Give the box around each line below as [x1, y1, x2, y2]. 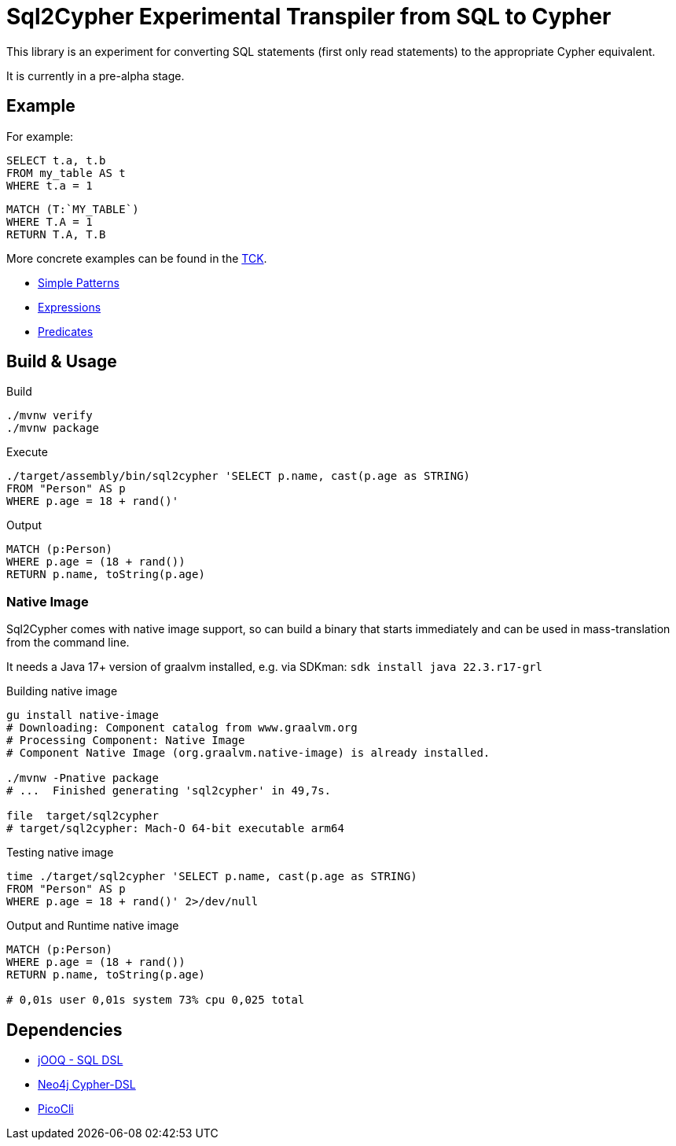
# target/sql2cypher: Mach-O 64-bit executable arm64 [6, 822, 344, 835]
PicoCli [38, 1102, 74, 1116]
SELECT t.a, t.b [6, 153, 106, 167]
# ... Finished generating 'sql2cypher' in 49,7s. [6, 784, 332, 798]
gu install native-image [6, 709, 159, 722]
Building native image [6, 684, 118, 698]
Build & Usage [6, 352, 117, 372]
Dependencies [6, 1019, 123, 1040]
